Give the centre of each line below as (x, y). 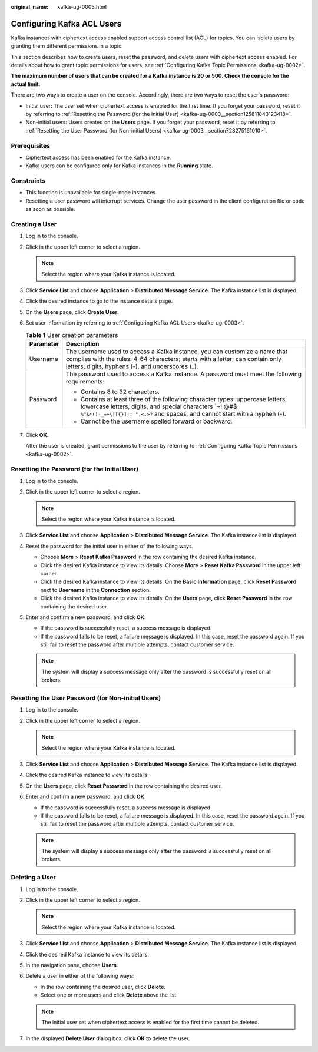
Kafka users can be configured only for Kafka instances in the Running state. (119, 166)
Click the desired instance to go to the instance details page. (99, 301)
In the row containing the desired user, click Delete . (103, 987)
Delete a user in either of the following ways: (80, 976)
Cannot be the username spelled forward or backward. (156, 421)
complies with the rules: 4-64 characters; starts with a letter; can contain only (174, 359)
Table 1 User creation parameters (72, 335)
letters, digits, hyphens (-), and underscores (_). (132, 366)
